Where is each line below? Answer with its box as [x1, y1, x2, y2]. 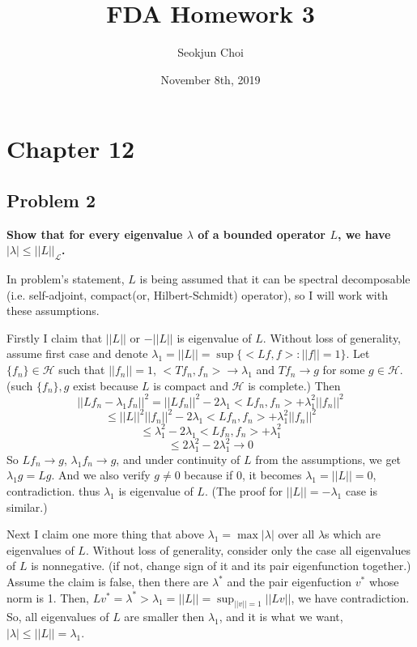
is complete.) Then [248, 377, 341, 394]
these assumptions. [6, 302, 100, 319]
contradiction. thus [6, 483, 100, 500]
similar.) [6, 498, 48, 515]
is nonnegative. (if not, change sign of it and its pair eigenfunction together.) [31, 557, 411, 574]
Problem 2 [6, 187, 96, 212]
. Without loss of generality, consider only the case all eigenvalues [85, 541, 411, 558]
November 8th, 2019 [160, 70, 261, 87]
